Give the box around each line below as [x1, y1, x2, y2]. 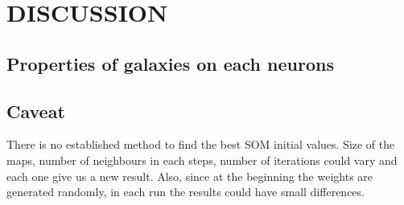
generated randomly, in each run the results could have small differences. [6, 183, 365, 200]
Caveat [6, 98, 65, 123]
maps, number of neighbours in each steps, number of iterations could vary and [6, 151, 398, 168]
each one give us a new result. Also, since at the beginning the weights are [6, 167, 373, 184]
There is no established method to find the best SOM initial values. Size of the [6, 136, 395, 153]
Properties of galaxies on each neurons [6, 51, 334, 76]
